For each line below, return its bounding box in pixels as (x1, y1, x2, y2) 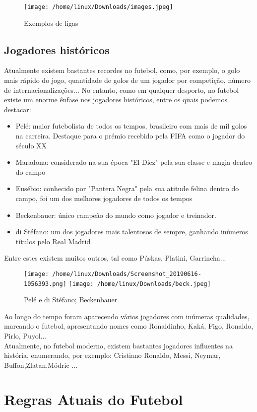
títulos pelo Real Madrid (15, 236, 91, 246)
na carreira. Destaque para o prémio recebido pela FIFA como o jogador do (15, 131, 245, 141)
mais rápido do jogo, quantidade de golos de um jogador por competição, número (4, 75, 251, 85)
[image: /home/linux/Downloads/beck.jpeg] (68, 280, 211, 287)
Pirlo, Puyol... (4, 331, 47, 341)
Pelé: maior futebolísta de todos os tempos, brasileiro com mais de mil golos (15, 121, 247, 131)
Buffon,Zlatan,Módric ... (4, 359, 78, 370)
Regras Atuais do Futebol (4, 389, 183, 409)
